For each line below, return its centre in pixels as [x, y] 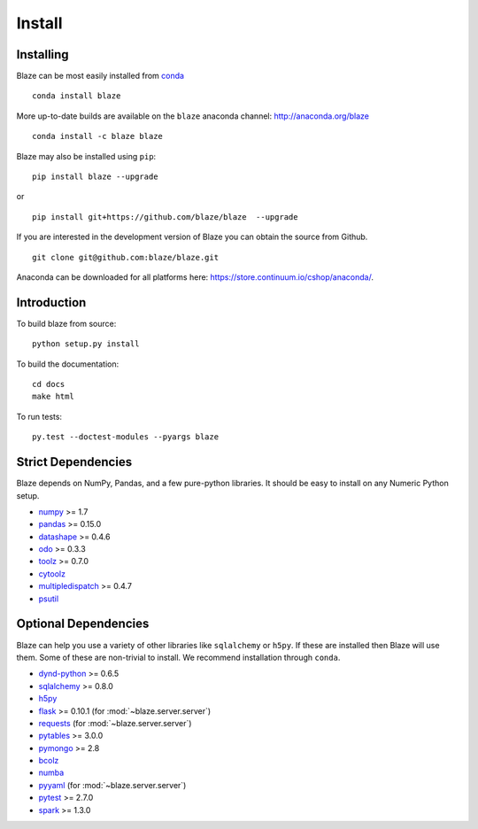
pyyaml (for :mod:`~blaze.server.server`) [112, 785]
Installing [43, 54]
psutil [49, 599]
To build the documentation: [68, 364]
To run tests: [39, 416]
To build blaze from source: [66, 323]
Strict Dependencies [74, 462]
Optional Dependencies [83, 624]
